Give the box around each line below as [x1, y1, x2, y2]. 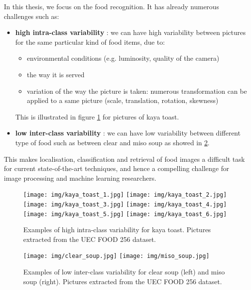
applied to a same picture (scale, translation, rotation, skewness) [27, 95, 219, 105]
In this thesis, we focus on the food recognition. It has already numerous [4, 1, 219, 11]
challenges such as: [4, 11, 59, 21]
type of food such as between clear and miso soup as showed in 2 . [15, 137, 210, 147]
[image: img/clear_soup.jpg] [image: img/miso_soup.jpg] [23, 253, 210, 260]
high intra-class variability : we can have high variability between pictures [15, 27, 246, 37]
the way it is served [27, 69, 85, 79]
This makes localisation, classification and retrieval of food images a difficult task [4, 154, 245, 164]
